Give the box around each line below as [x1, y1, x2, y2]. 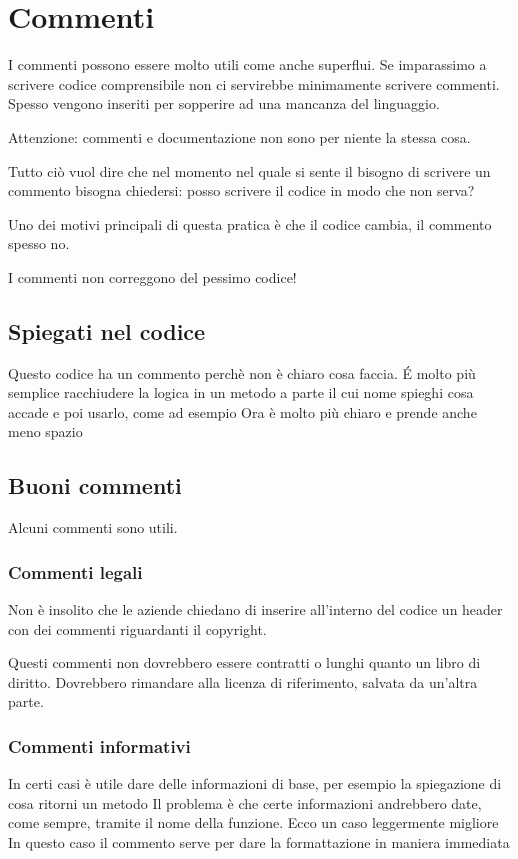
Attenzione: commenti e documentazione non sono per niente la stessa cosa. [8, 126, 471, 147]
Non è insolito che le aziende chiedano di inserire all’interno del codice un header [8, 599, 503, 620]
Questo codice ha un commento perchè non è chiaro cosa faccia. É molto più [8, 362, 476, 383]
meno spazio [8, 421, 83, 442]
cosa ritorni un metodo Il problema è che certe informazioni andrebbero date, [8, 792, 482, 813]
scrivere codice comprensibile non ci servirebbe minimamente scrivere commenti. [8, 73, 500, 94]
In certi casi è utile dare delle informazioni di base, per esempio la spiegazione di [8, 773, 502, 794]
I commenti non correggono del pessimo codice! [8, 266, 297, 287]
